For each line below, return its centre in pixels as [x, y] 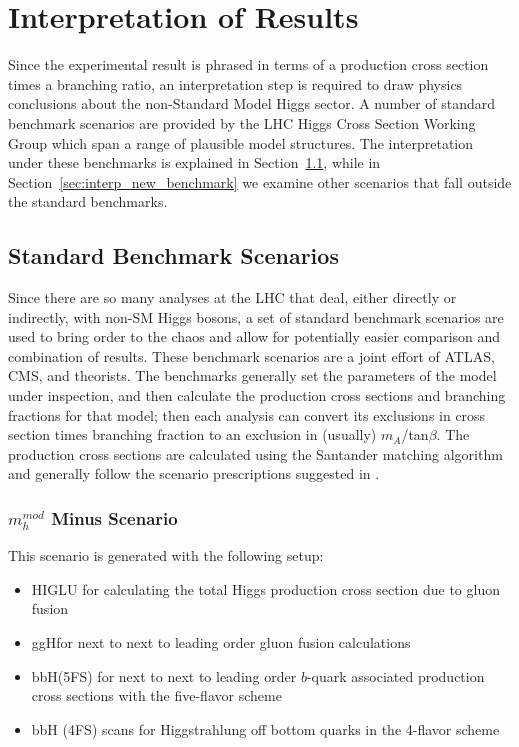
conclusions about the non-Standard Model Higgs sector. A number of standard [252, 103]
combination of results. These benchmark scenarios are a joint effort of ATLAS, [251, 355]
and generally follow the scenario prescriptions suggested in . [194, 473]
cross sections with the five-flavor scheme [156, 695]
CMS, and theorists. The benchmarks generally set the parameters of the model [252, 375]
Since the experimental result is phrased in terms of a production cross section [248, 64]
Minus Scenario [114, 517]
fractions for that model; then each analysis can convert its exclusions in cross [247, 414]
